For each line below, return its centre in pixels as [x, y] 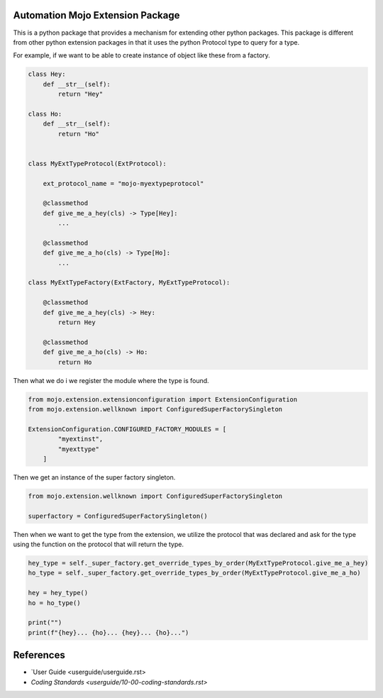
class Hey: [47, 74]
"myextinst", [81, 439]
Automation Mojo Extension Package [96, 15]
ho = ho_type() [54, 603]
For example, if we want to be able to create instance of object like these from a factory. [142, 55]
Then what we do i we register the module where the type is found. [111, 380]
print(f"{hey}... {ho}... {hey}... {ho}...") [109, 632]
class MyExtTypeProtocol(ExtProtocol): [97, 164]
